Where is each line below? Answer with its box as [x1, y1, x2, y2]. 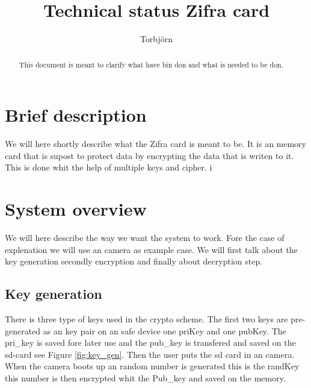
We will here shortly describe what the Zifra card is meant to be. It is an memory [5, 137, 307, 150]
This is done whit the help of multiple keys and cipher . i [5, 161, 212, 174]
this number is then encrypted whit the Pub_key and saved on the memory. [5, 371, 286, 384]
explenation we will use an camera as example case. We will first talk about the [5, 243, 298, 255]
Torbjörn [140, 33, 173, 45]
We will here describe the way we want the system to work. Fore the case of [5, 231, 285, 244]
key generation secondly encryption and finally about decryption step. [5, 255, 263, 268]
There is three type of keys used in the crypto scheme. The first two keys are [5, 313, 288, 325]
